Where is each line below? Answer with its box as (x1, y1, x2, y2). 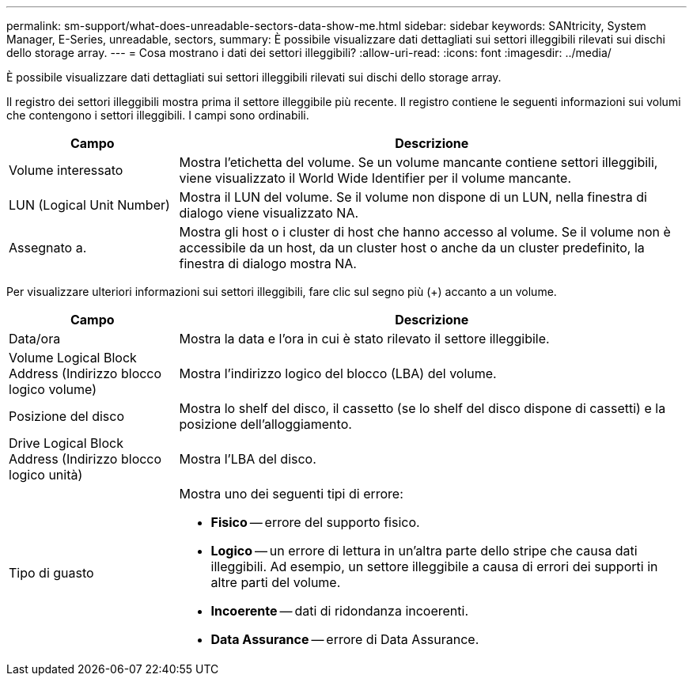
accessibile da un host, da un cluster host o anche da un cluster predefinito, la (179, 240, 645, 256)
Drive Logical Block (9, 435, 123, 451)
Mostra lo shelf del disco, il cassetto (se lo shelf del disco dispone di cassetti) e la (179, 400, 666, 416)
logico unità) (9, 467, 83, 483)
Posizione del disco (9, 408, 124, 424)
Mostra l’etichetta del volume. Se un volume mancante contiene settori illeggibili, (179, 154, 658, 170)
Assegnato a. (9, 240, 87, 256)
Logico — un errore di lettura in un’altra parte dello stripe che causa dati (210, 543, 638, 559)
